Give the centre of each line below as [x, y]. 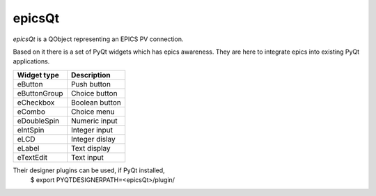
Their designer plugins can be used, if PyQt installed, [89, 170]
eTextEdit [32, 157]
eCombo [31, 112]
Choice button [94, 93]
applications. [31, 61]
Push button [91, 84]
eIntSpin [31, 130]
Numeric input [94, 121]
